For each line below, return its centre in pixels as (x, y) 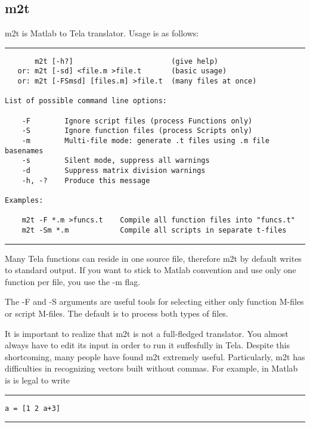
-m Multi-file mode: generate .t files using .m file (145, 141)
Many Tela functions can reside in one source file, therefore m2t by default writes (153, 258)
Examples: (24, 200)
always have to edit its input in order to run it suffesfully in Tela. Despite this (147, 345)
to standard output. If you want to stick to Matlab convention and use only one (151, 270)
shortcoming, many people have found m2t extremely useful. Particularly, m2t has (155, 356)
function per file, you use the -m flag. (73, 281)
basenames (24, 151)
